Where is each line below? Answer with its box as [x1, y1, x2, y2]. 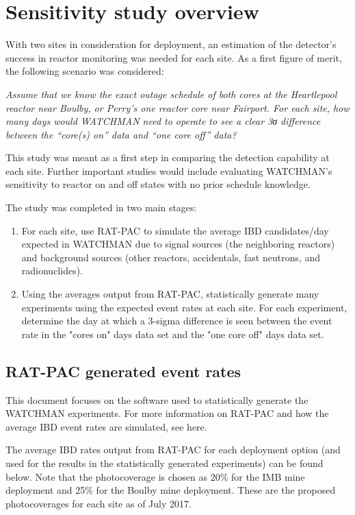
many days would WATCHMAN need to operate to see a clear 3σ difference [5, 114, 321, 128]
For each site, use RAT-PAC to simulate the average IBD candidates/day [21, 223, 329, 237]
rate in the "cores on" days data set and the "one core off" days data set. [21, 326, 324, 341]
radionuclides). [21, 263, 83, 278]
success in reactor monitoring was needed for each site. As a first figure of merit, [5, 50, 342, 64]
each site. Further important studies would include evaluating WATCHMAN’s [5, 163, 332, 178]
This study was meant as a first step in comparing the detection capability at [5, 150, 330, 165]
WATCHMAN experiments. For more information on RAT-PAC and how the [5, 406, 329, 420]
